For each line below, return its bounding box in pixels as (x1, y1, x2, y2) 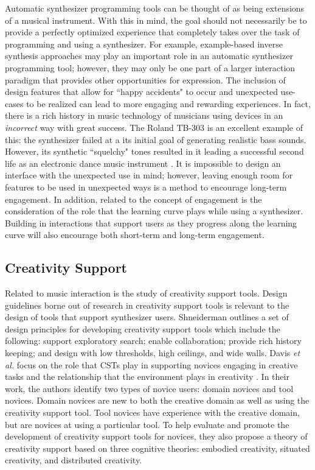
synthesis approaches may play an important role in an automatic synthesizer (5, 49, 293, 62)
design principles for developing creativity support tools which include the (5, 322, 280, 335)
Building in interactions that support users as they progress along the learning (5, 216, 297, 229)
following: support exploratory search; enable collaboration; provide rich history (5, 334, 302, 347)
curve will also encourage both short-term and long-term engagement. (5, 228, 265, 241)
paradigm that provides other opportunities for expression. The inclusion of (5, 73, 286, 86)
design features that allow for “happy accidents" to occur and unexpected (5, 85, 278, 98)
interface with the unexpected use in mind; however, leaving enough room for (5, 169, 293, 181)
